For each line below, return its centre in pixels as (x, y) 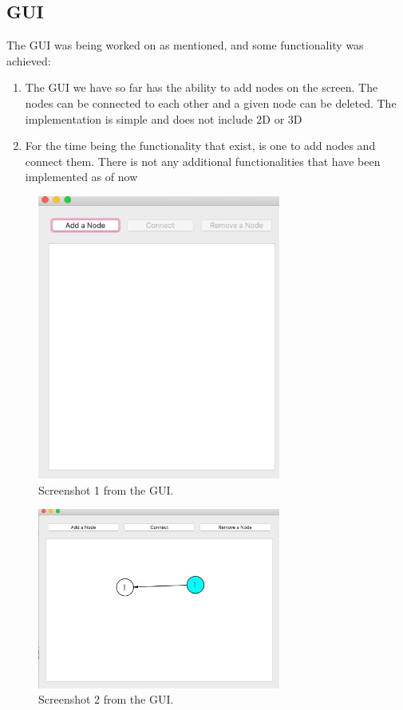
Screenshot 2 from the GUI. (106, 699)
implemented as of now (81, 177)
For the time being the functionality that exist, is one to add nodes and (200, 146)
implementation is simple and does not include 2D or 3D (164, 118)
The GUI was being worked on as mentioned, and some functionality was (185, 45)
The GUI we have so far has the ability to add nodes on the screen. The (201, 87)
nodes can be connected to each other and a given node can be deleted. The (211, 103)
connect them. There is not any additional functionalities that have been (203, 161)
